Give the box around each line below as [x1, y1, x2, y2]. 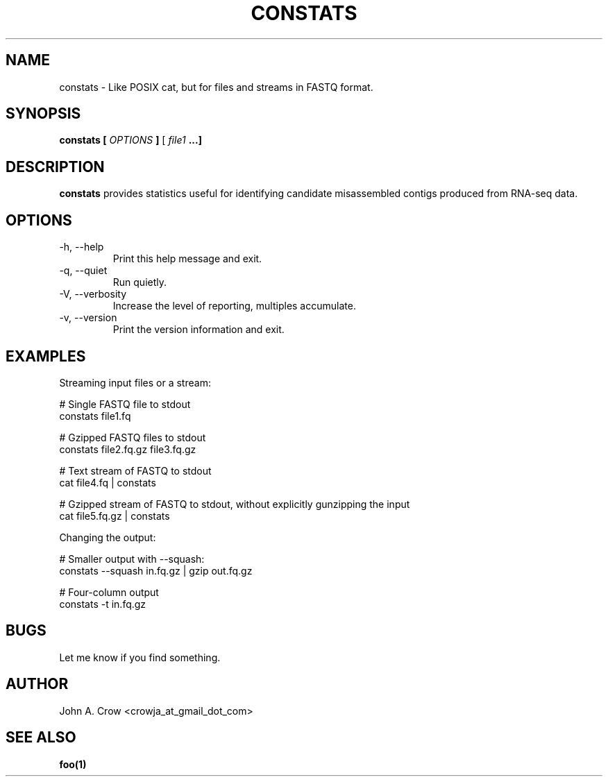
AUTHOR [6, 675, 69, 693]
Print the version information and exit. [112, 323, 285, 336]
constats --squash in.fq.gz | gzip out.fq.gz [59, 564, 253, 577]
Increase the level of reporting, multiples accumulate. [112, 300, 356, 312]
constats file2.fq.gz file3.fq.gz [59, 443, 196, 455]
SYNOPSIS [6, 105, 81, 123]
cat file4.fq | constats [59, 476, 156, 488]
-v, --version [59, 312, 117, 324]
